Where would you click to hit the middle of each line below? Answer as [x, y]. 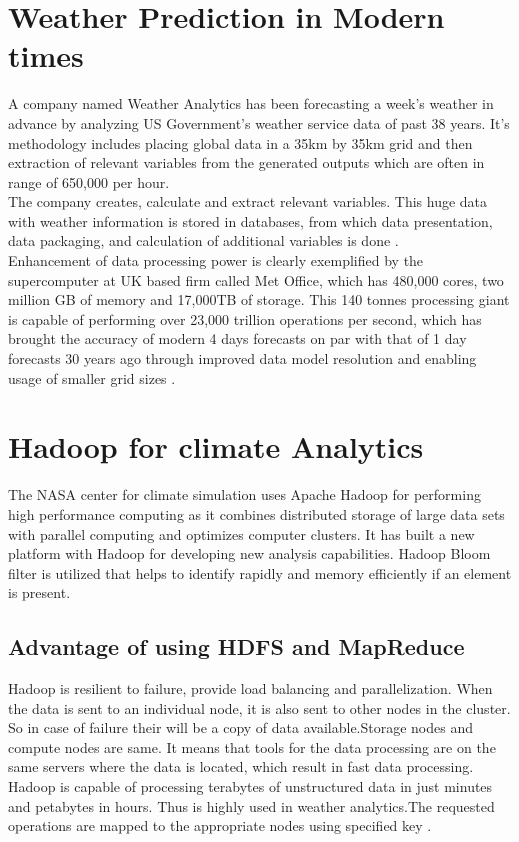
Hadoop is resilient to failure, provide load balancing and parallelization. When [250, 688]
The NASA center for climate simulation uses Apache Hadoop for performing [244, 494]
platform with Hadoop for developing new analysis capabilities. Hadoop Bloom [249, 553]
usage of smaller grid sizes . [92, 377]
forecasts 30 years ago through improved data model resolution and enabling [242, 358]
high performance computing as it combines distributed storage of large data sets [256, 513]
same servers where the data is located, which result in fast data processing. [241, 766]
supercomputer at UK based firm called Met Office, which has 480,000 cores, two [256, 279]
